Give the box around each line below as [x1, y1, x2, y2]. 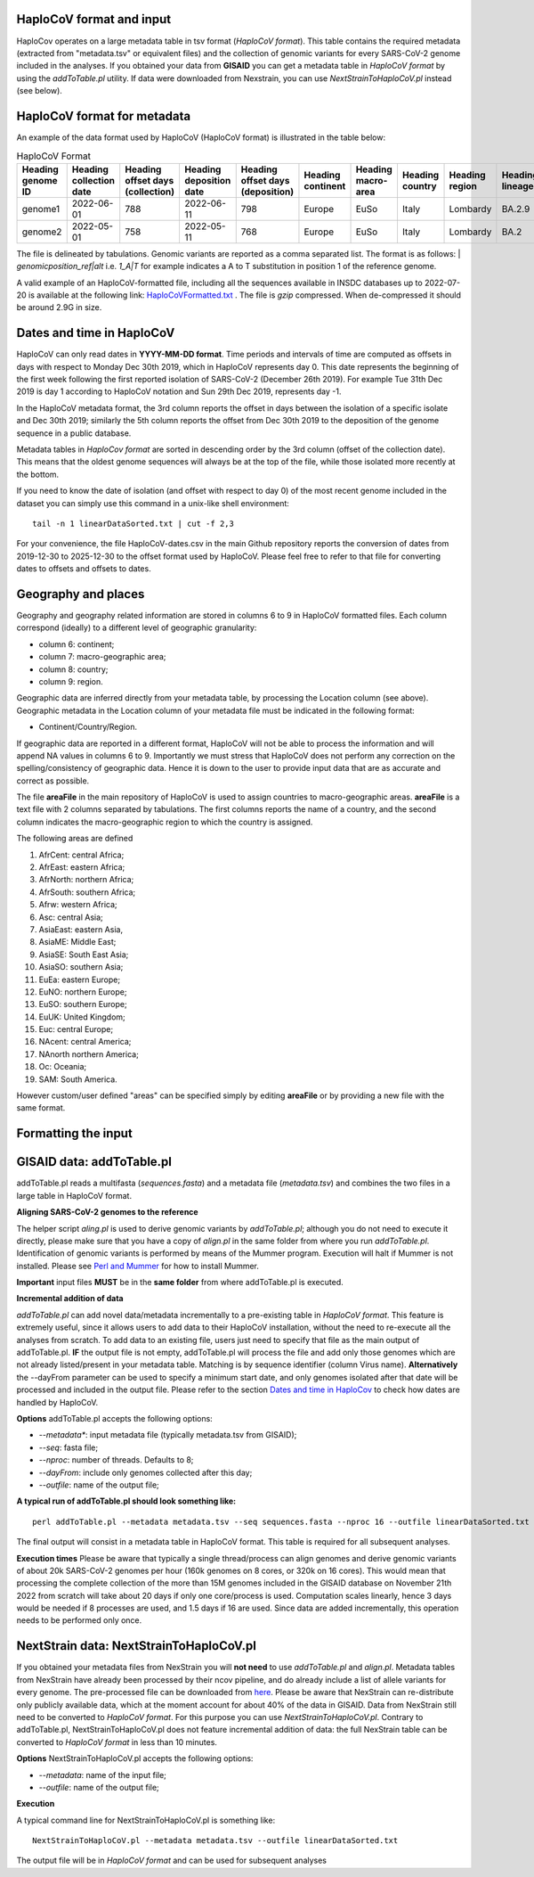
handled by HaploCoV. [16, 1397, 99, 1407]
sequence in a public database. [16, 428, 132, 439]
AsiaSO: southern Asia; [38, 962, 124, 972]
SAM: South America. [38, 1074, 117, 1085]
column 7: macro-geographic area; [38, 652, 166, 662]
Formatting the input [16, 1126, 133, 1141]
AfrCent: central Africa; [38, 849, 125, 860]
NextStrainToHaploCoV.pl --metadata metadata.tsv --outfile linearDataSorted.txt [32, 1836, 399, 1846]
